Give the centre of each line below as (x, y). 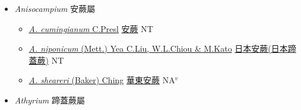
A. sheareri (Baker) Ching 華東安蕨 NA (102, 80)
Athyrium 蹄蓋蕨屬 (50, 100)
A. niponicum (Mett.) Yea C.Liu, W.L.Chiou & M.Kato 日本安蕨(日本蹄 (162, 48)
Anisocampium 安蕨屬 (55, 8)
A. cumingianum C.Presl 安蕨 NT (91, 28)
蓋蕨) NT (46, 60)
